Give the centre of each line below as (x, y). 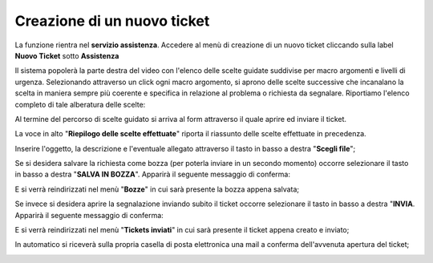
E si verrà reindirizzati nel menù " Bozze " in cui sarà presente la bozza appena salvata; (157, 189)
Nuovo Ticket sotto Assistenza (67, 55)
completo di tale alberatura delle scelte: (80, 104)
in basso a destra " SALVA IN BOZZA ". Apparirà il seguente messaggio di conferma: (152, 174)
